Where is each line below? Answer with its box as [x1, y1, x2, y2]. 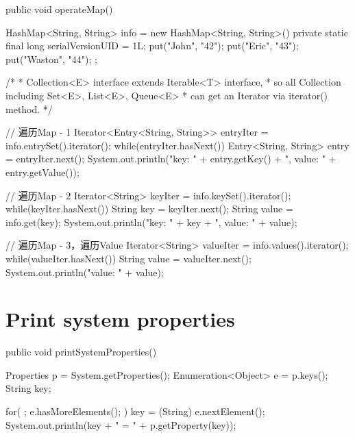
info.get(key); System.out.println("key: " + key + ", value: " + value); [5, 214, 297, 229]
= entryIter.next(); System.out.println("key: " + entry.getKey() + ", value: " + [5, 151, 336, 166]
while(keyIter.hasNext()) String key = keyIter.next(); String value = [5, 201, 293, 216]
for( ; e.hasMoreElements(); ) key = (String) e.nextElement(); [5, 404, 265, 418]
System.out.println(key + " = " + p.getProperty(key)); [5, 417, 236, 432]
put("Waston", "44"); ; [5, 51, 97, 66]
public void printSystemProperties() [5, 345, 157, 359]
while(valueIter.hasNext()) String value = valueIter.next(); [5, 251, 252, 265]
